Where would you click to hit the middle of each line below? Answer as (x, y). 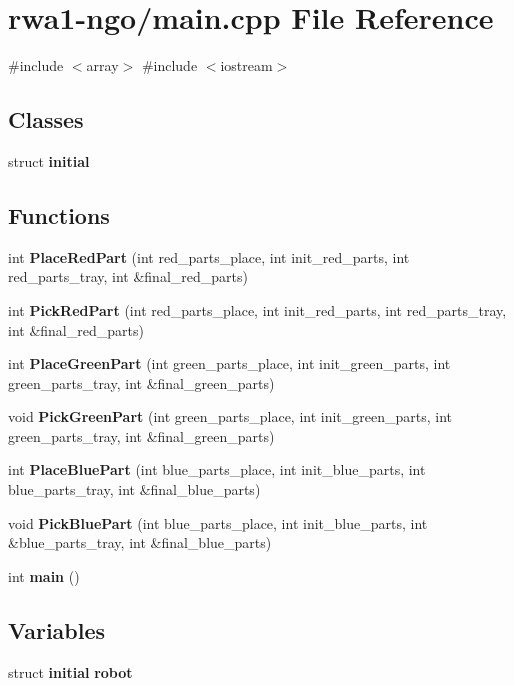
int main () (44, 575)
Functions (59, 214)
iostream (246, 65)
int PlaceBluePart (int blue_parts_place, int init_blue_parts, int (217, 469)
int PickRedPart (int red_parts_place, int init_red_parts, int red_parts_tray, (257, 309)
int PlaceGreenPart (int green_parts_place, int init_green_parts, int (229, 363)
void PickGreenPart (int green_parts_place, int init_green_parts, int (230, 416)
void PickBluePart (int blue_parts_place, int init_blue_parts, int (218, 522)
